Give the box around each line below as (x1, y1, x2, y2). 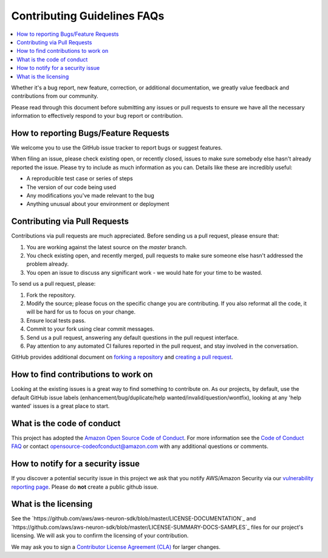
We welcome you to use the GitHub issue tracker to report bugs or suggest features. (11, 143, 223, 151)
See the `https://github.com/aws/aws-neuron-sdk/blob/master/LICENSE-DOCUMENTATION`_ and (11, 515, 256, 522)
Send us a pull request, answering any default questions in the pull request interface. (26, 334, 239, 341)
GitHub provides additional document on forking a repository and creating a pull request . (11, 353, 233, 361)
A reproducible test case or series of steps (26, 175, 134, 182)
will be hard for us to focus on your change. (26, 308, 136, 315)
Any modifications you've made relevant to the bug (26, 191, 154, 199)
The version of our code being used (26, 183, 117, 191)
